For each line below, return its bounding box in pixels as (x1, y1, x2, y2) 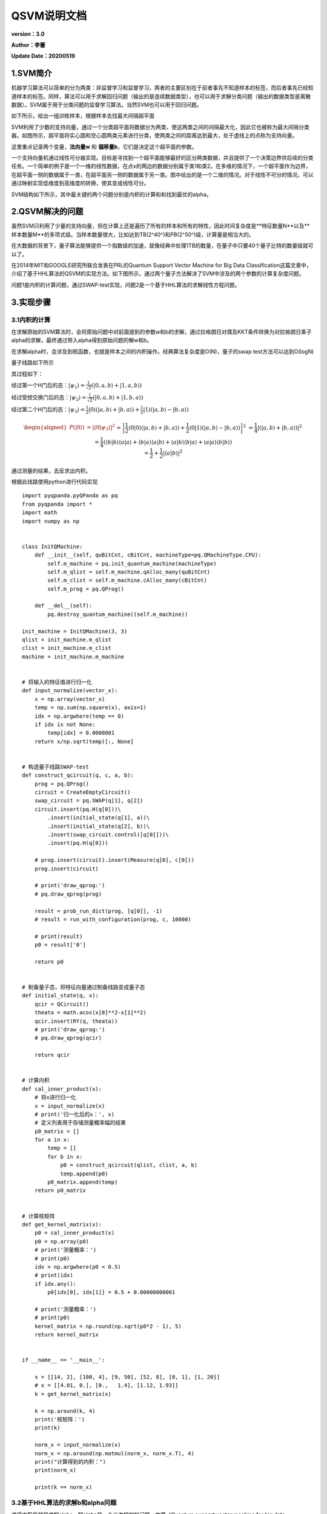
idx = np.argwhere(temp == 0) (34, 712, 124, 719)
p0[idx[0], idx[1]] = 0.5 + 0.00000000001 (47, 1289, 176, 1296)
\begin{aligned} (23, 424, 67, 431)
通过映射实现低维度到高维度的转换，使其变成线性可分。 (11, 179, 150, 187)
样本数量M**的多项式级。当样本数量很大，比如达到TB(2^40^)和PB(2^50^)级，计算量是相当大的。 (11, 231, 254, 238)
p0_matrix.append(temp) (47, 1178, 118, 1186)
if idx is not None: (34, 721, 96, 728)
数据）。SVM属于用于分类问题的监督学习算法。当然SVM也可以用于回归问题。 (11, 101, 202, 108)
